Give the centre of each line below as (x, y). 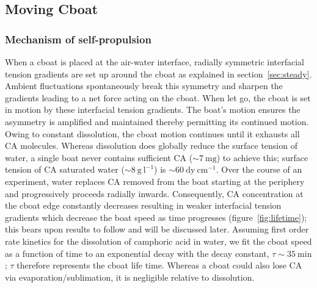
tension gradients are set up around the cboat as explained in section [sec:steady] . (158, 74)
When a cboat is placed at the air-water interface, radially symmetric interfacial (155, 62)
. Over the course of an (259, 169)
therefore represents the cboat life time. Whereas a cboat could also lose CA (159, 265)
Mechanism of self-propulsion (78, 39)
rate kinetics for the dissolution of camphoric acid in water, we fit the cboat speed (158, 241)
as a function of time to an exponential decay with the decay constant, (137, 253)
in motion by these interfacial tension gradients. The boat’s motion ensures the (153, 110)
